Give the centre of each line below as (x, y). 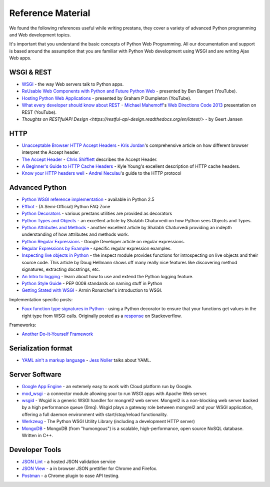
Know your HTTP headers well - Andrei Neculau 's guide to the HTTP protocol (102, 173)
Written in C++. (37, 435)
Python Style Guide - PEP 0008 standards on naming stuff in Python (92, 283)
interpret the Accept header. (51, 152)
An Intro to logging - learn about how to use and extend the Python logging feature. (107, 276)
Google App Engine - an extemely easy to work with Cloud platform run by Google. (107, 387)
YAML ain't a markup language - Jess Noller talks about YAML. (86, 360)
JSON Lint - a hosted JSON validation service (69, 462)
